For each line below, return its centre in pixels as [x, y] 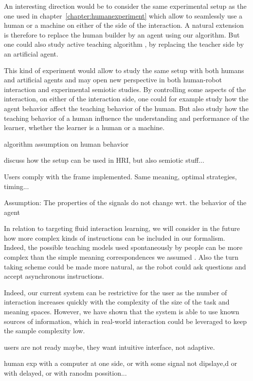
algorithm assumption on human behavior [66, 143]
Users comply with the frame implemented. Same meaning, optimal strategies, [120, 176]
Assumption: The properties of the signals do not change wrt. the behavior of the [125, 202]
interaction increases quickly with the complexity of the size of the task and [117, 302]
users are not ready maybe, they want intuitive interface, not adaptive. [109, 347]
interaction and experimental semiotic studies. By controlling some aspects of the [125, 89]
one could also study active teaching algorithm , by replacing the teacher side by [124, 44]
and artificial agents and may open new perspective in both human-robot [113, 80]
